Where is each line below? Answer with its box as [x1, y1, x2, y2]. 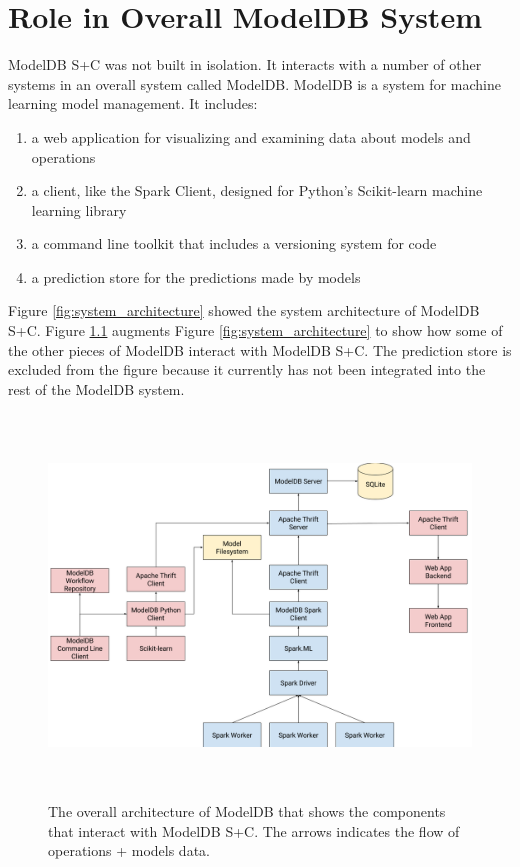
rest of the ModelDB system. [8, 378, 185, 399]
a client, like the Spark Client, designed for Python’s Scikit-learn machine [31, 180, 483, 201]
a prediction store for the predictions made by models [31, 266, 361, 287]
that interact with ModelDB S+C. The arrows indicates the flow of [48, 820, 460, 841]
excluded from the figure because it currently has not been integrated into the [8, 359, 486, 380]
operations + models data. [48, 840, 210, 861]
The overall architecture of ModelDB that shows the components [48, 801, 446, 822]
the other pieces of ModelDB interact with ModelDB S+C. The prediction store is [8, 339, 512, 360]
